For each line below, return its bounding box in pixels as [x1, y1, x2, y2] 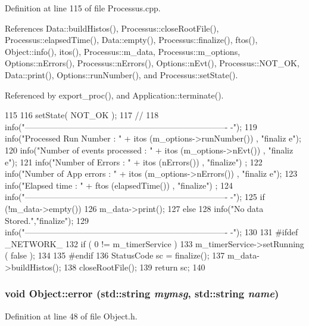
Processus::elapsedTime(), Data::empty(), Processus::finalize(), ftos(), [5, 33, 258, 46]
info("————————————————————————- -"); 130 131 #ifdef [5, 226, 298, 238]
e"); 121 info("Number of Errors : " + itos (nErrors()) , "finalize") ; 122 [5, 155, 263, 168]
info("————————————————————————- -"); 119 [5, 120, 257, 133]
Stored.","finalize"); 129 [5, 214, 89, 226]
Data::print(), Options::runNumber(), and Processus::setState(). [5, 68, 238, 81]
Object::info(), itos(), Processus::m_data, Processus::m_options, [5, 45, 241, 57]
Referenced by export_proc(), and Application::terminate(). [5, 88, 224, 101]
